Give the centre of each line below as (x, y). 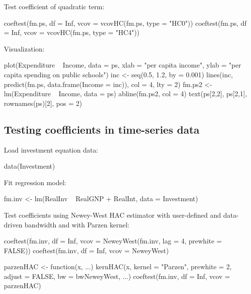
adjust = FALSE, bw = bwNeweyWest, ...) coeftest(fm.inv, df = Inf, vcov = (117, 276)
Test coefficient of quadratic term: (54, 6)
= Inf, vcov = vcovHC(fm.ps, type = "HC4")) (72, 32)
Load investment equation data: (51, 149)
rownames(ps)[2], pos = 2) (43, 103)
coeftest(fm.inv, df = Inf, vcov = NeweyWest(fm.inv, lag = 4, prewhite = (113, 241)
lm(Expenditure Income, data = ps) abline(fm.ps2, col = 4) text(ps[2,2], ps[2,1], (125, 94)
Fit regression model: (35, 182)
